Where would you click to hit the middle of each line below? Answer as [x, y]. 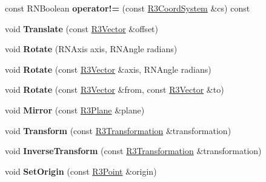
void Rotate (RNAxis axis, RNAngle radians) [91, 49]
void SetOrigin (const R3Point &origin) [81, 171]
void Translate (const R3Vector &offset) [81, 28]
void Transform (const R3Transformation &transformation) [118, 130]
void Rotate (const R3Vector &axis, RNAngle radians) [108, 69]
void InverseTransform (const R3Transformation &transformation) [133, 151]
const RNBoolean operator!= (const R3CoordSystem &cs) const [128, 8]
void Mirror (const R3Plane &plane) [75, 110]
